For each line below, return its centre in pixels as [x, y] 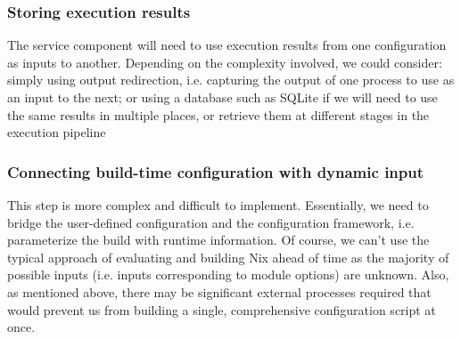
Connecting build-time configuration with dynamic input [216, 171]
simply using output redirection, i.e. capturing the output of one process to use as [231, 80]
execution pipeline [57, 132]
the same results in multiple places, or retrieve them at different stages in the [218, 114]
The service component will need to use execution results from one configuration [227, 45]
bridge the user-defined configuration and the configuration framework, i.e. [211, 222]
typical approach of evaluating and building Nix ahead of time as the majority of [228, 257]
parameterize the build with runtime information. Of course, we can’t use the [218, 240]
